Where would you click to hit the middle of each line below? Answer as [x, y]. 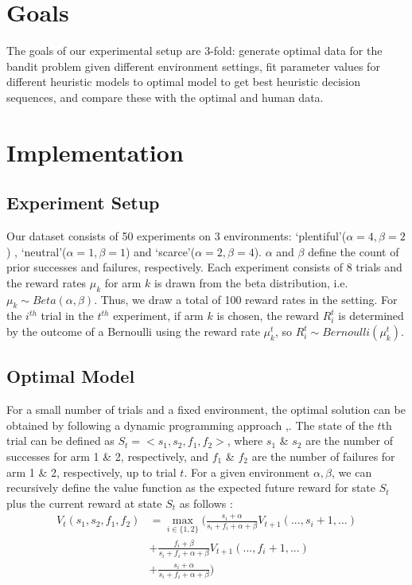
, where [245, 441]
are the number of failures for [323, 456]
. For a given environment [247, 472]
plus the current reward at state [84, 503]
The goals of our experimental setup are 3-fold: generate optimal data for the [194, 51]
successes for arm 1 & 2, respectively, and [108, 456]
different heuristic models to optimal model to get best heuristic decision [183, 82]
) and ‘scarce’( [160, 251]
